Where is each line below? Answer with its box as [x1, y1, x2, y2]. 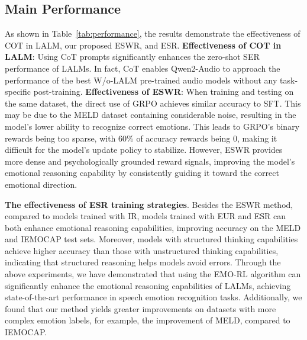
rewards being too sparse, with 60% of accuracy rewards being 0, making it [5, 131, 277, 144]
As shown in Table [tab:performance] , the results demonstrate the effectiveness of [5, 27, 300, 40]
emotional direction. [5, 178, 77, 190]
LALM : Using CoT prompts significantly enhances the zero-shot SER [5, 50, 260, 63]
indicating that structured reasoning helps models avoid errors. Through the [5, 256, 281, 268]
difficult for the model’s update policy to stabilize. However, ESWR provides [5, 143, 283, 156]
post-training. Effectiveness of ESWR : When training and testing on [33, 85, 294, 98]
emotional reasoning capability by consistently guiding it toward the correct [5, 166, 279, 179]
